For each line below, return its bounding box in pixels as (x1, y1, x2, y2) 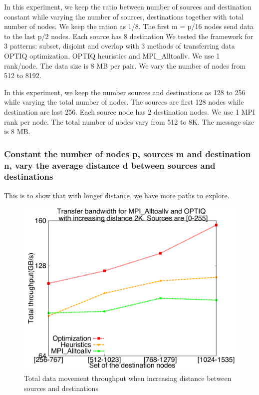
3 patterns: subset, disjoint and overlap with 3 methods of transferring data (4, 41, 235, 51)
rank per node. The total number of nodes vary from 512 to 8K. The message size (4, 116, 254, 127)
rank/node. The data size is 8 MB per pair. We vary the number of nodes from (4, 60, 246, 71)
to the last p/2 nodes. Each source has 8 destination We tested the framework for (4, 31, 254, 41)
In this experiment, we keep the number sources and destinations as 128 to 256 (4, 87, 246, 97)
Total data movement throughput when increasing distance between (24, 373, 232, 383)
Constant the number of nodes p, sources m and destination (4, 147, 251, 160)
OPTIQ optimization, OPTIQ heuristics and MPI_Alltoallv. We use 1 (4, 50, 220, 61)
